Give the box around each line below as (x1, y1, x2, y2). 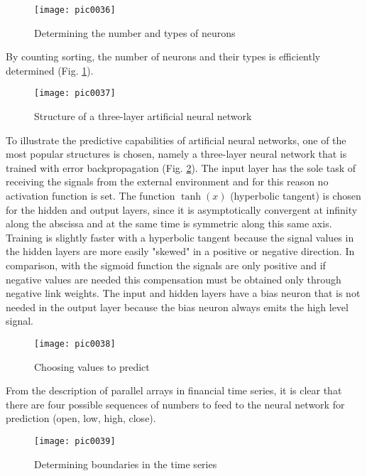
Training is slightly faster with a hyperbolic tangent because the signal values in (6, 229, 354, 244)
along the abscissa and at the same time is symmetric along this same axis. (6, 216, 332, 231)
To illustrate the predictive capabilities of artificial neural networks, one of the (6, 132, 346, 147)
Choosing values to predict (34, 359, 150, 374)
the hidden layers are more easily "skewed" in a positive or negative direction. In (6, 244, 355, 259)
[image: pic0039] (34, 436, 116, 447)
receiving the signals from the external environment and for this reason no (6, 174, 329, 189)
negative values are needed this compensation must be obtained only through (6, 271, 341, 286)
